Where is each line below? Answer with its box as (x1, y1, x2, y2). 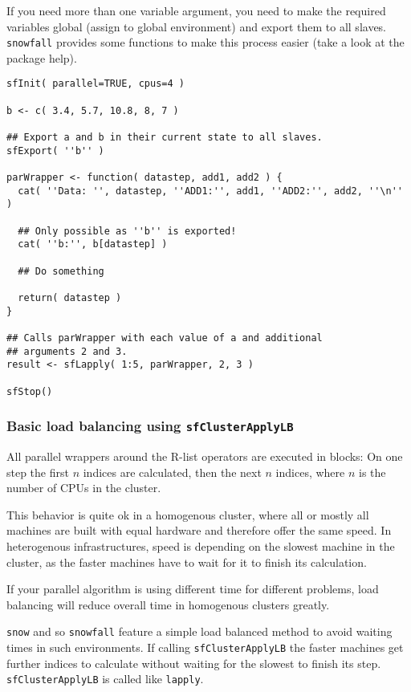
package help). (6, 49, 77, 66)
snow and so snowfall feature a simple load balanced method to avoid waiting (6, 623, 393, 640)
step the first (6, 463, 69, 480)
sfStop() (6, 385, 53, 397)
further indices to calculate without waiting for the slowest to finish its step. (6, 654, 381, 671)
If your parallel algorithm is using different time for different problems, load (6, 580, 379, 597)
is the (359, 463, 386, 480)
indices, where (275, 463, 345, 480)
